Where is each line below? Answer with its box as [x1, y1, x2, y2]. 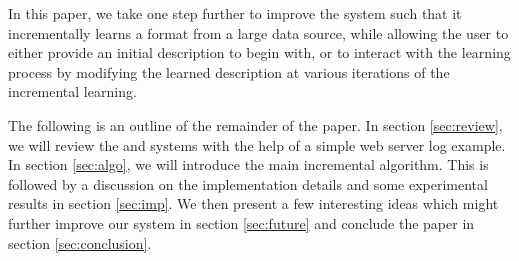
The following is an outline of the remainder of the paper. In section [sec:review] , [8, 114, 503, 135]
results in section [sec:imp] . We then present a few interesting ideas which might [8, 193, 499, 214]
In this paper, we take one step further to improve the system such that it [8, 3, 462, 23]
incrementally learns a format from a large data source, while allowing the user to [8, 22, 509, 43]
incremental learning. [8, 81, 137, 102]
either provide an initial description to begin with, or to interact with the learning [8, 42, 511, 63]
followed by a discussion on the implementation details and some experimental [8, 173, 488, 194]
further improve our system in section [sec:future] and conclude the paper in [8, 212, 475, 233]
